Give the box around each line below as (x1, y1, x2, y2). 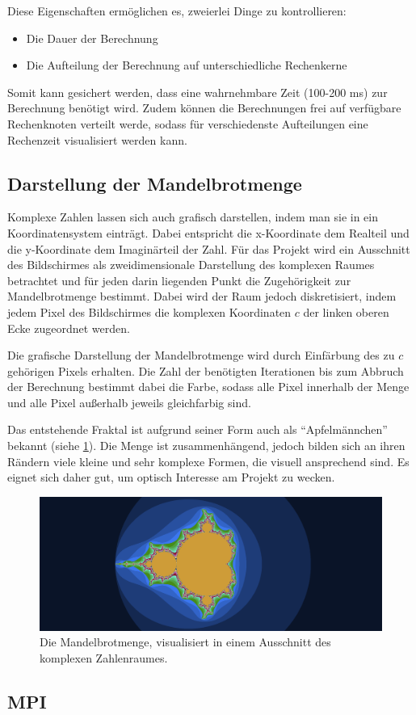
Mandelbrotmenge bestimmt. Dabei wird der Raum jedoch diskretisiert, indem (7, 288, 397, 305)
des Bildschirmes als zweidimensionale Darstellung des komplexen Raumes (7, 256, 375, 273)
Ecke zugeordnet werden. (7, 319, 130, 336)
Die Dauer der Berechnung (26, 29, 158, 46)
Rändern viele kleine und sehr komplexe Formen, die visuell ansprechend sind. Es (7, 452, 410, 469)
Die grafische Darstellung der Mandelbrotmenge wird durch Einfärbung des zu (7, 347, 395, 364)
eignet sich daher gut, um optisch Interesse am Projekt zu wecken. (7, 469, 335, 486)
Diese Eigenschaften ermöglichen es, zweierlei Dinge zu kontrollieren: (7, 2, 347, 19)
